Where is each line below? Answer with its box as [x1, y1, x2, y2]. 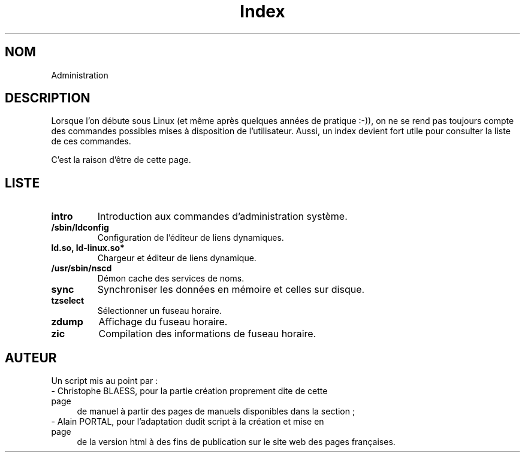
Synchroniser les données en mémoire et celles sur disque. [97, 283, 365, 296]
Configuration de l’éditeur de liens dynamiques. [97, 232, 284, 243]
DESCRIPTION [5, 90, 90, 106]
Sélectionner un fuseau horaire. [97, 305, 222, 316]
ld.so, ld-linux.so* [51, 243, 125, 253]
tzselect [51, 295, 85, 306]
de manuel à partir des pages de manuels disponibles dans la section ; [77, 406, 355, 417]
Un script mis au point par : [51, 376, 158, 386]
